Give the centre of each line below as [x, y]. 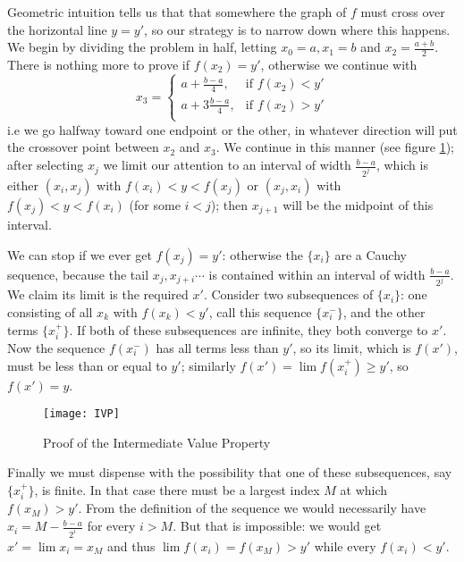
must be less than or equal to [87, 365]
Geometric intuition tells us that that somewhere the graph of [177, 12]
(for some [155, 204]
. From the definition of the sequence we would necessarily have [252, 508]
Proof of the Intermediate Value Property [157, 442]
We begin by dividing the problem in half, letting [142, 47]
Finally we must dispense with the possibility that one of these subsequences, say [230, 472]
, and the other [384, 312]
